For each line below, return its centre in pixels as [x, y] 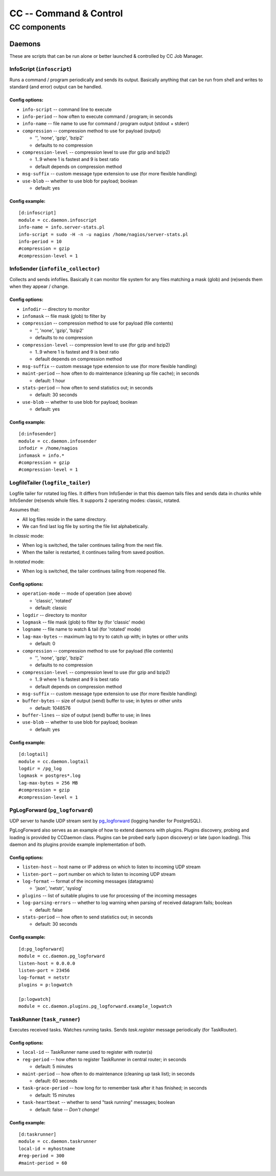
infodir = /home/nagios [48, 448]
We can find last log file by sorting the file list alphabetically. [85, 526]
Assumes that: [25, 510]
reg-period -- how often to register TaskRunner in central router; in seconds [104, 1059]
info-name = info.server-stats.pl [62, 227]
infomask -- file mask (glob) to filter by [64, 316]
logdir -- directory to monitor [54, 615]
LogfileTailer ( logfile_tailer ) [50, 483]
